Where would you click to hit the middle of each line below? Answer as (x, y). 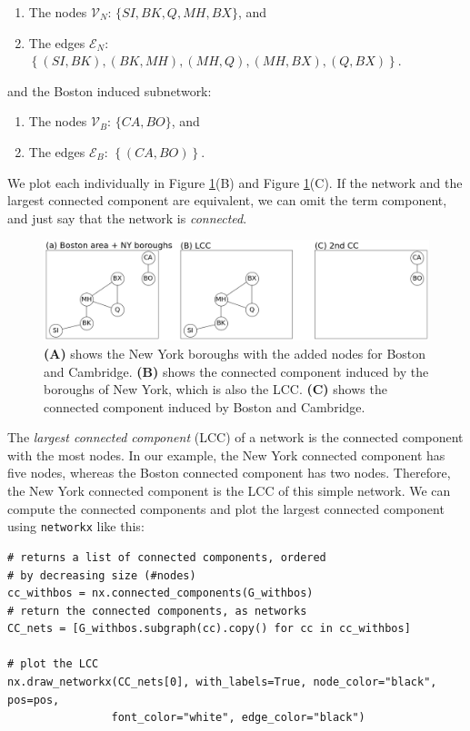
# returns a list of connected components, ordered (167, 557)
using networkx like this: (76, 526)
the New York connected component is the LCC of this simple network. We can (229, 491)
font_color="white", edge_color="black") (238, 718)
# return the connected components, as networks (157, 611)
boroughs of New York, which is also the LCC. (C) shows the (215, 389)
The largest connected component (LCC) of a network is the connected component (235, 437)
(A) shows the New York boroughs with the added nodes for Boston (235, 353)
